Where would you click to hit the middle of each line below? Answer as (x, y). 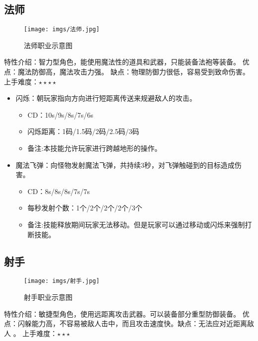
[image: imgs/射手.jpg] (62, 281)
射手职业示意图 (48, 297)
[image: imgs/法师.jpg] (62, 30)
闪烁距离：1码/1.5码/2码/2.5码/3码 (83, 131)
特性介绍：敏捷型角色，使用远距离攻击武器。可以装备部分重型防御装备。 (122, 313)
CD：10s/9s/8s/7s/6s (60, 114)
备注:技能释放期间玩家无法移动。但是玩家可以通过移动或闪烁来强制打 (140, 224)
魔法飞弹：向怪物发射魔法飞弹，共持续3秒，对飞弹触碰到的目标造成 (125, 165)
